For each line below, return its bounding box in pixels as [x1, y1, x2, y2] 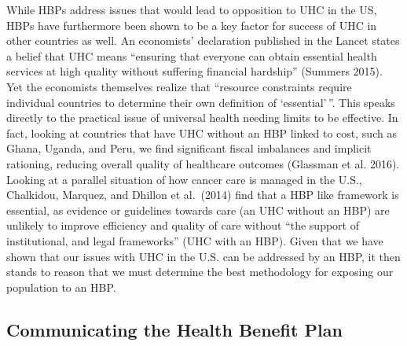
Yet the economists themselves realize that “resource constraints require [6, 78, 352, 94]
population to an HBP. [6, 278, 116, 295]
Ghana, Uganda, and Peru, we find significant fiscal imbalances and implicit [6, 140, 372, 156]
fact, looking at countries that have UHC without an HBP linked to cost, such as [6, 124, 397, 141]
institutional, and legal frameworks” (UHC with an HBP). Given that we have [6, 232, 383, 248]
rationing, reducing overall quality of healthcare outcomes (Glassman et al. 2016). [6, 155, 400, 171]
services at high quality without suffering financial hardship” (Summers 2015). [6, 63, 383, 79]
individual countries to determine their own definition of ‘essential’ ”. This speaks [6, 94, 395, 110]
